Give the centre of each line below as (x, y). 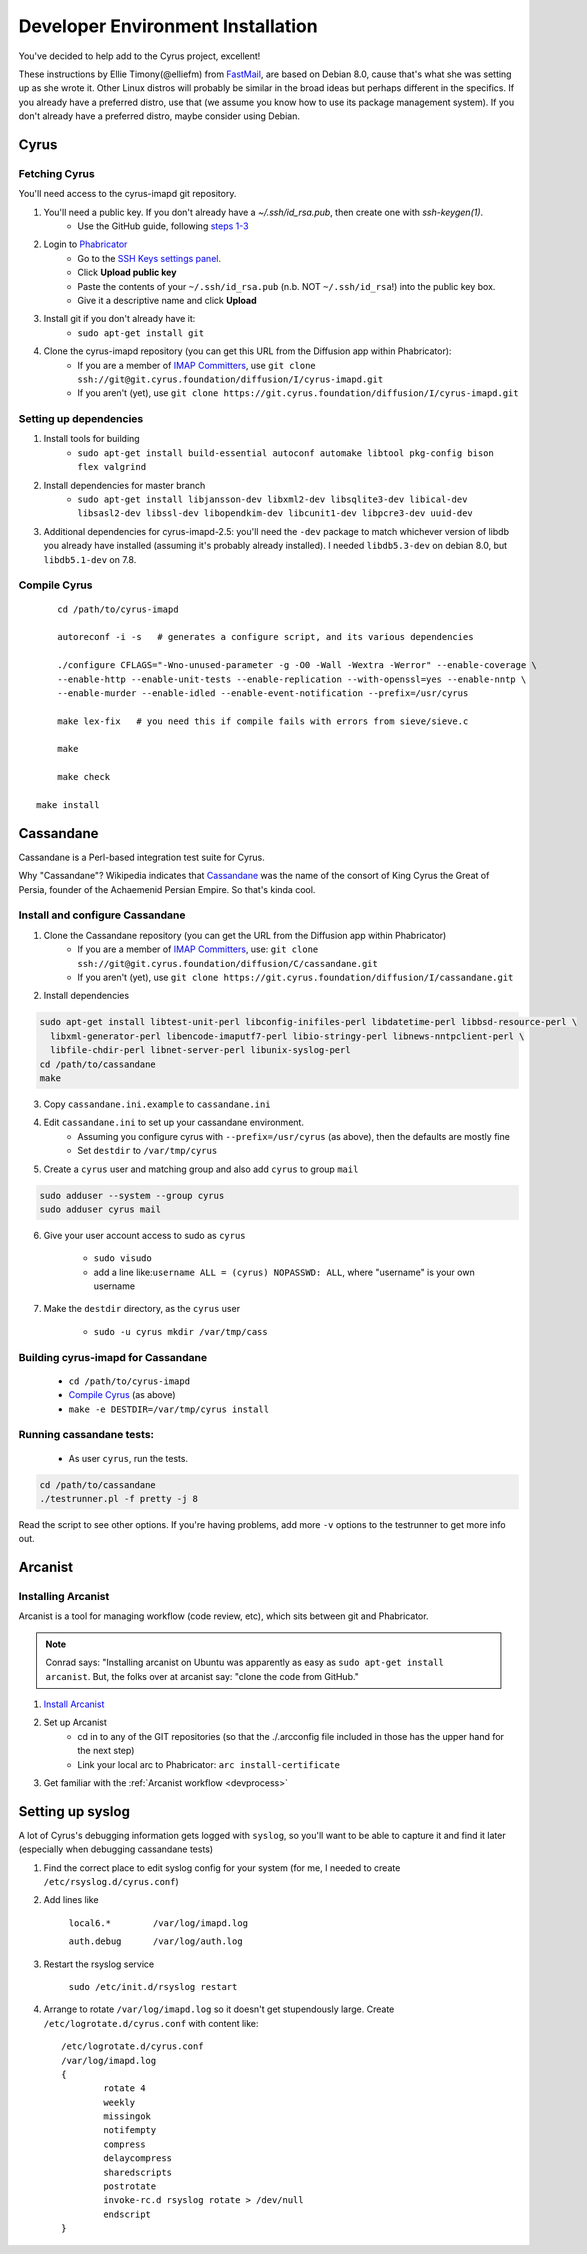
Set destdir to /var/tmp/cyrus (147, 1151)
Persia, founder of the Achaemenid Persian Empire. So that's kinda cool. (167, 889)
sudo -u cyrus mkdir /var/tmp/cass (181, 1331)
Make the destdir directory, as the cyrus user (141, 1309)
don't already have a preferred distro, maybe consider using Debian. (159, 116)
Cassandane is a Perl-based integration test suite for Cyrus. (141, 857)
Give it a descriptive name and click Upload (167, 300)
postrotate (130, 2186)
